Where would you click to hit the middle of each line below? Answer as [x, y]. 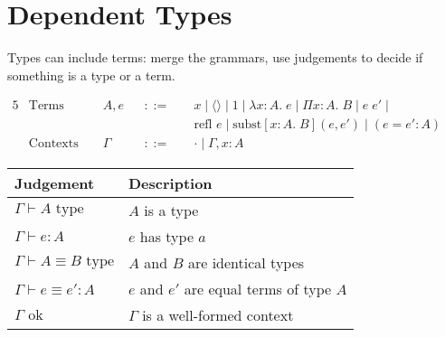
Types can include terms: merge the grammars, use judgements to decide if [215, 57]
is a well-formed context [218, 315]
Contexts [53, 144]
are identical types [246, 263]
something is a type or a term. [91, 75]
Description [170, 183]
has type [166, 237]
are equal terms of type [258, 289]
